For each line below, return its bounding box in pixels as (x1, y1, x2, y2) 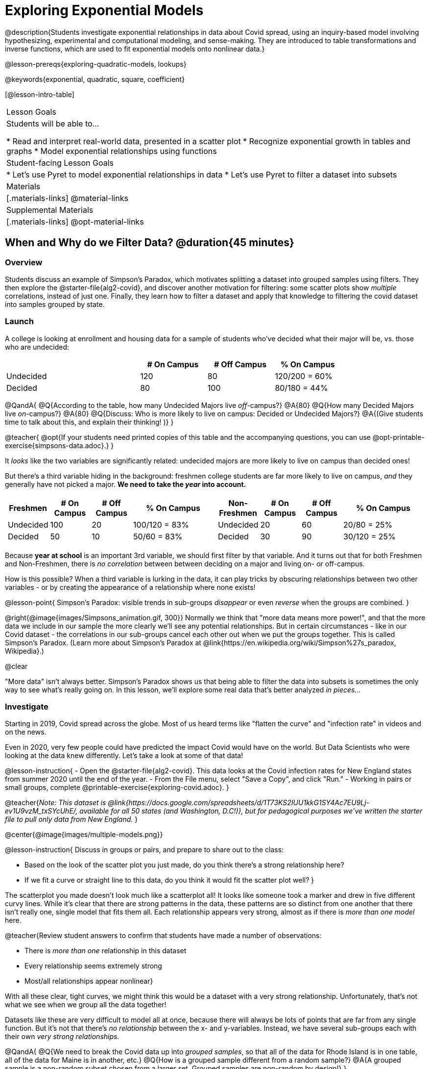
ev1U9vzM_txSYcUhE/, (5, 807, 78, 815)
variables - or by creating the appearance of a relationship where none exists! (5, 583, 256, 591)
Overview (5, 257, 43, 267)
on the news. (5, 728, 47, 737)
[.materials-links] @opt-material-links (6, 216, 144, 227)
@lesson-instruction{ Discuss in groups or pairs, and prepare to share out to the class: (5, 845, 284, 854)
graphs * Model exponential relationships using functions (6, 146, 217, 156)
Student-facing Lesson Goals (6, 157, 114, 168)
